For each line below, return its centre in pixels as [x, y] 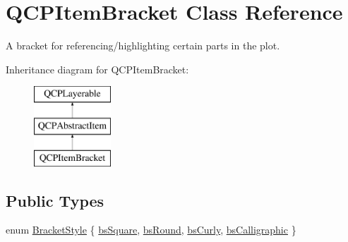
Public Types [55, 200]
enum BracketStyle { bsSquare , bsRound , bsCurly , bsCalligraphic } [151, 230]
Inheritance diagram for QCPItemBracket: [97, 69]
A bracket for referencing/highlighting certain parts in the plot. [143, 46]
